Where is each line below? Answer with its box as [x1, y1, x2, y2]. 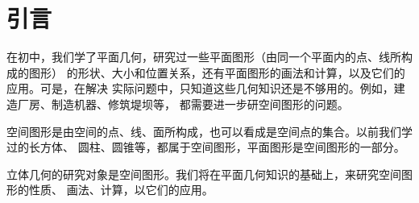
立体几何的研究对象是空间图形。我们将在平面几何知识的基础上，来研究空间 [6, 165, 401, 182]
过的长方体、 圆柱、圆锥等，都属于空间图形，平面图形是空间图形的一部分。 [6, 139, 405, 155]
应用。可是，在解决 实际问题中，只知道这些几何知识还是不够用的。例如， [6, 80, 394, 97]
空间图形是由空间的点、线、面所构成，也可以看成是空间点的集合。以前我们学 [6, 122, 413, 139]
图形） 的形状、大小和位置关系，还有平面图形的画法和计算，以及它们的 [28, 64, 405, 81]
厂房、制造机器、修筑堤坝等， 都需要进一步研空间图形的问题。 [17, 95, 349, 112]
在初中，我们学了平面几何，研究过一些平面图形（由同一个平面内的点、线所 [6, 48, 401, 65]
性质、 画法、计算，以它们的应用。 [28, 181, 214, 198]
